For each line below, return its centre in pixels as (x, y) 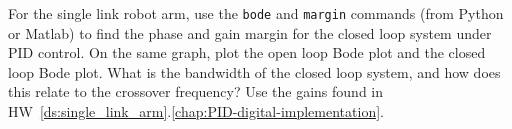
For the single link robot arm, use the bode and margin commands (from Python (256, 13)
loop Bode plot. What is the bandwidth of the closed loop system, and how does (254, 71)
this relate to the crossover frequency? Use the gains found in (196, 91)
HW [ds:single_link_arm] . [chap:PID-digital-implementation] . (196, 111)
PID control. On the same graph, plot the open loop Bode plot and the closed (247, 52)
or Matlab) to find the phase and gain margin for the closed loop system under (250, 32)
